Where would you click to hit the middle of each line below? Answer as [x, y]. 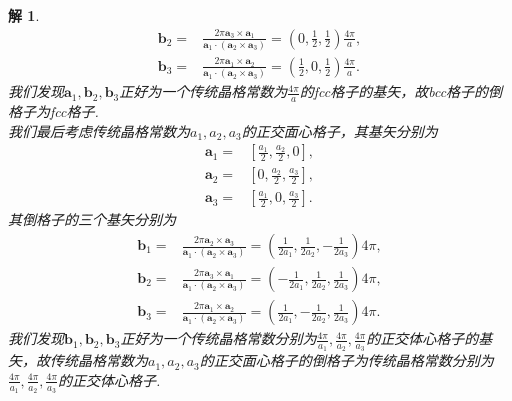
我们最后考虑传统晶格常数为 [99, 130]
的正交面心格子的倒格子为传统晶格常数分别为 [346, 360]
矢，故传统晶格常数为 [78, 360]
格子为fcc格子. [53, 111]
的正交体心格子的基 [429, 338]
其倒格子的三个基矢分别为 [92, 219]
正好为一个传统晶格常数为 [203, 91]
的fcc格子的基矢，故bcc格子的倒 [401, 91]
